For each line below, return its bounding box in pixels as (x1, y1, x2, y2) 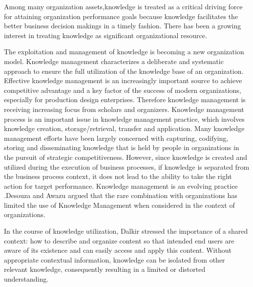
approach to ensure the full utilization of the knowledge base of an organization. (4, 66, 244, 76)
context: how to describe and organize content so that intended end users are (4, 235, 234, 245)
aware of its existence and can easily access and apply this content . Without (4, 245, 232, 255)
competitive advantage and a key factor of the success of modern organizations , (4, 85, 241, 95)
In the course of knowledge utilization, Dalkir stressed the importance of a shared (4, 226, 248, 236)
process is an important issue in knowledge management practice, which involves (4, 113, 245, 124)
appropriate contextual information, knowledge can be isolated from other (4, 254, 225, 265)
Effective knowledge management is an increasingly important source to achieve (4, 75, 242, 86)
